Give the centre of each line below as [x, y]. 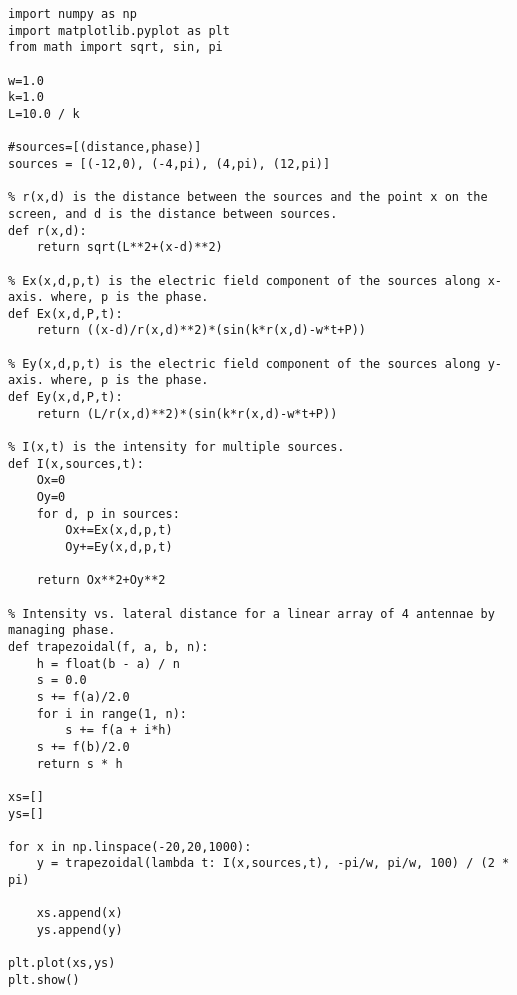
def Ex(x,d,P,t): [65, 313]
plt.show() [44, 980]
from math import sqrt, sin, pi [115, 47]
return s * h [79, 763]
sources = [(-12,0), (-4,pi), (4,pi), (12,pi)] [169, 163]
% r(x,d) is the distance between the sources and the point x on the [248, 197]
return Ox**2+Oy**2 [101, 580]
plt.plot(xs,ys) [62, 963]
